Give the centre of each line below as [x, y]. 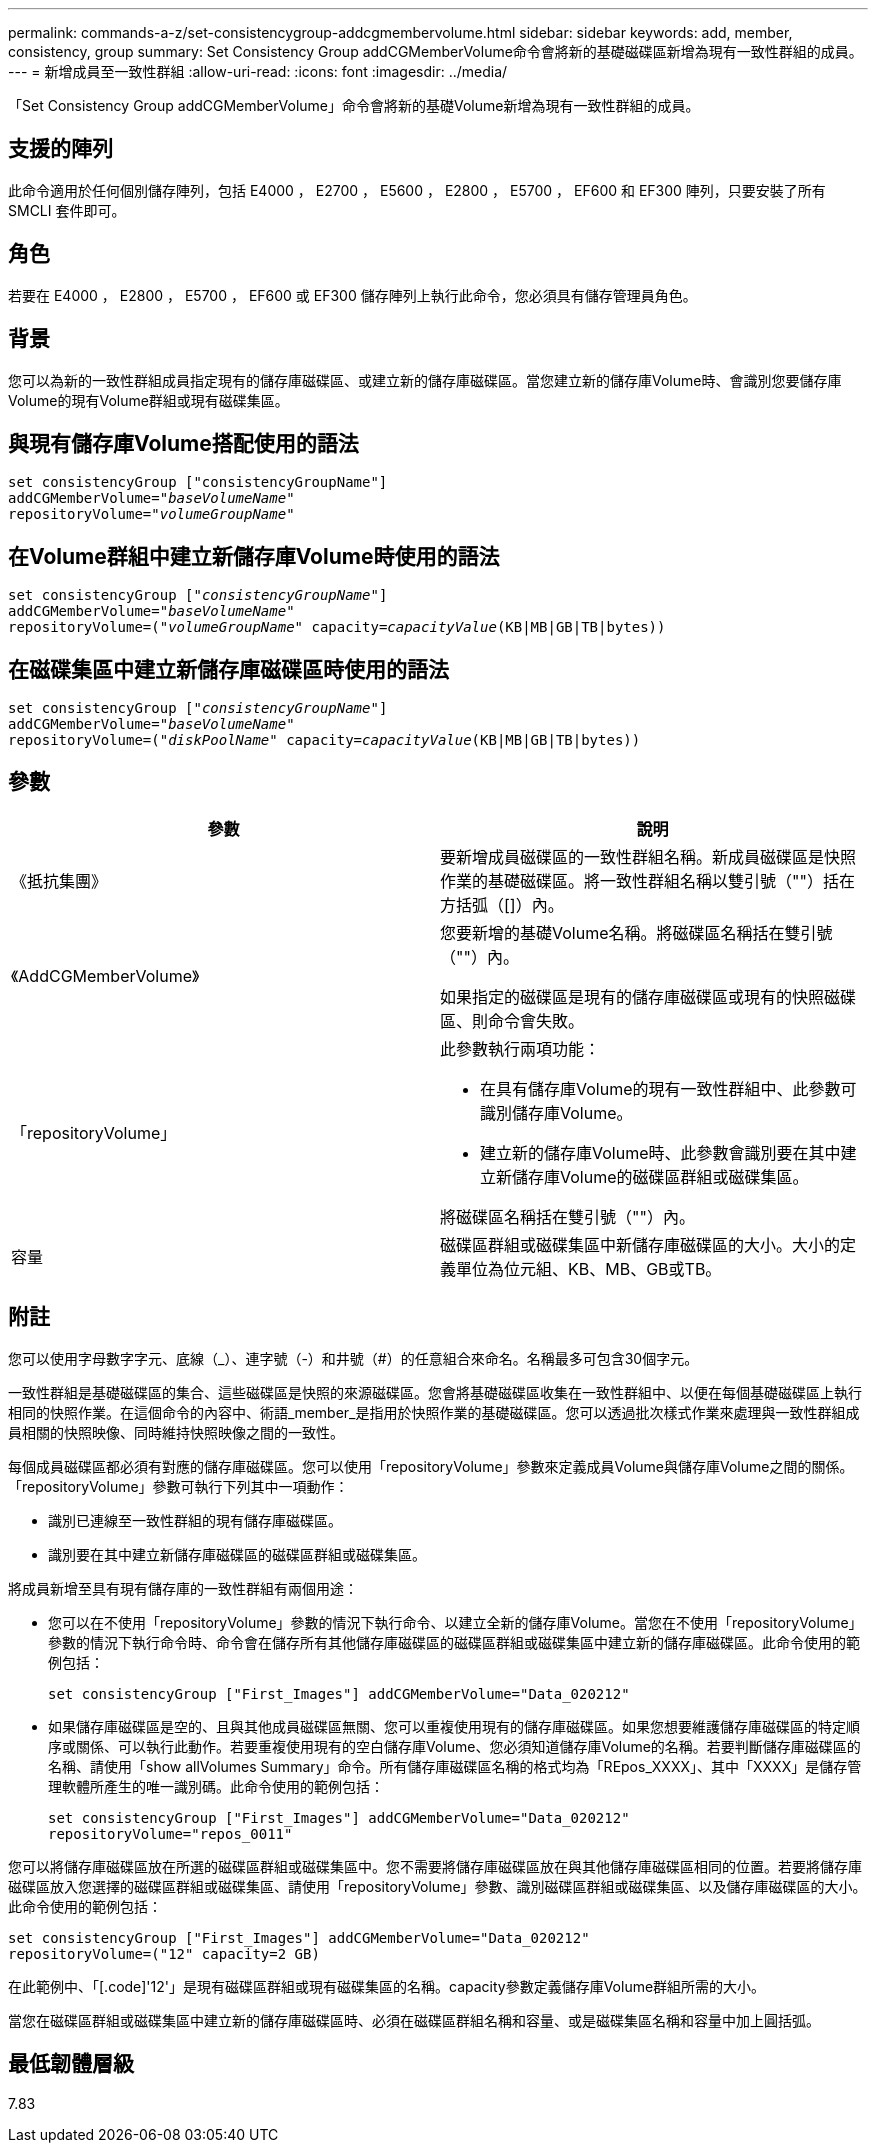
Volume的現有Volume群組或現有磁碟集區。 [148, 400]
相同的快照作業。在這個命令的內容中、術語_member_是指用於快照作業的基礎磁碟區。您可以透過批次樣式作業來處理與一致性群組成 [434, 1412]
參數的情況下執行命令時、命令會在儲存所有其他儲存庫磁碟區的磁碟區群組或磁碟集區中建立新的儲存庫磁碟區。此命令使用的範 [454, 1642]
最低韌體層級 [71, 2064]
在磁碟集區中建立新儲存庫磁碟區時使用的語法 [228, 669]
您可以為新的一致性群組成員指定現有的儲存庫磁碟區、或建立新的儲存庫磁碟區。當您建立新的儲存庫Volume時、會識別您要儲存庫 [425, 380]
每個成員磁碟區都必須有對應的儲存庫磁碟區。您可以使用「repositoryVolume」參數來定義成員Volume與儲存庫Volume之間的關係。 [431, 1466]
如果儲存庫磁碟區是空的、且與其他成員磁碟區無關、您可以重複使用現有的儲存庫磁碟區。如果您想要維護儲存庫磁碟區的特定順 [454, 1726]
